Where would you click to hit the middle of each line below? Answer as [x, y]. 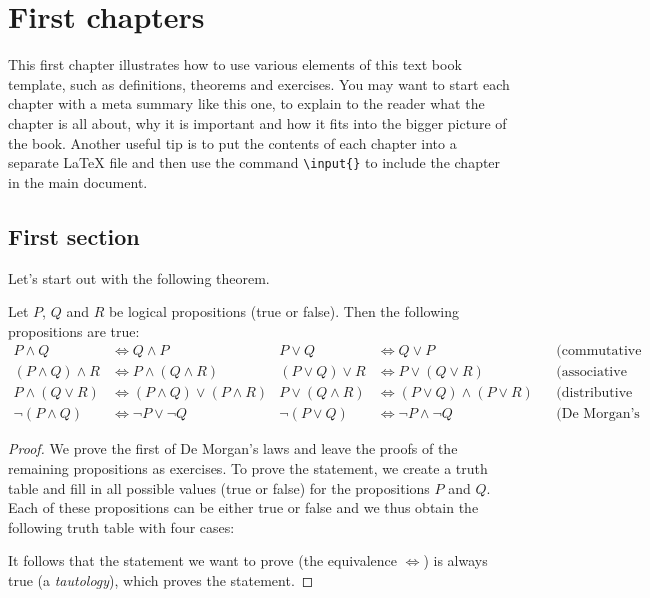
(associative [591, 372]
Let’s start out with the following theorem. [139, 277]
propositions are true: [74, 330]
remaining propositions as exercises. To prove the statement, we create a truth [248, 468]
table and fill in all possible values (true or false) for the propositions [219, 487]
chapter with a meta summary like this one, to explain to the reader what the [246, 103]
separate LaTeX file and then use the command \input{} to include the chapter [254, 162]
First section [74, 235]
